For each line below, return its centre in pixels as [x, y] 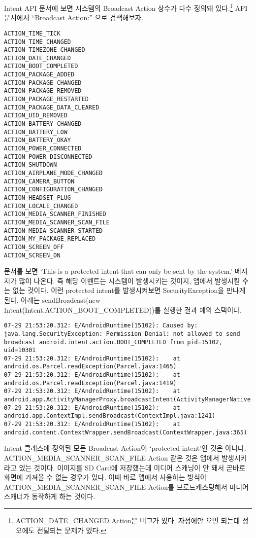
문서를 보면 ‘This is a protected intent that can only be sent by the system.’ [118, 271]
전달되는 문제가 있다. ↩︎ [72, 530]
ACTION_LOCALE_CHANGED [41, 206]
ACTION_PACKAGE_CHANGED [43, 83]
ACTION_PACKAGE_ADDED [39, 75]
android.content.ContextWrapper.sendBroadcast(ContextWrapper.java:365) [126, 432]
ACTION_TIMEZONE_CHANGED [45, 50]
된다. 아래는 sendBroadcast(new [52, 300]
